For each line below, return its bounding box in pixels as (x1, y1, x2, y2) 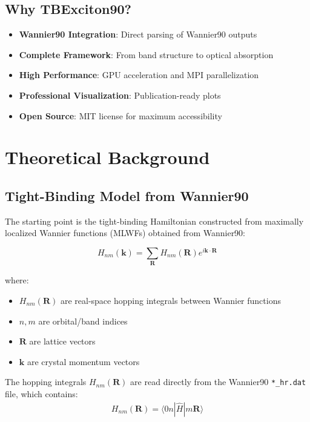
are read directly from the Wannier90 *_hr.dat (130, 375, 306, 388)
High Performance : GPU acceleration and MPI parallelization (19, 68, 259, 81)
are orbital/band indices (38, 314, 128, 327)
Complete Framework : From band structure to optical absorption (19, 48, 274, 61)
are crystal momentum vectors (27, 355, 140, 368)
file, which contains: (5, 387, 78, 400)
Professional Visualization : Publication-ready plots (19, 88, 221, 101)
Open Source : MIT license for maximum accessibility (19, 109, 222, 122)
